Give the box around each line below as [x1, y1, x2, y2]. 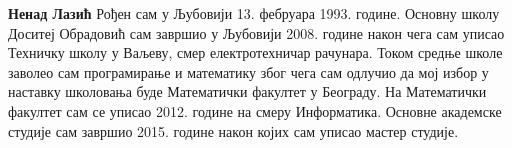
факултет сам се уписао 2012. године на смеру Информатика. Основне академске [8, 100, 502, 121]
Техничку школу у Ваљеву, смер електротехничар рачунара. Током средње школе [8, 42, 503, 63]
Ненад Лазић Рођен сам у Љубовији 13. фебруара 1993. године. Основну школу [8, 3, 500, 23]
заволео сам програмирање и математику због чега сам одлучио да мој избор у [8, 61, 489, 82]
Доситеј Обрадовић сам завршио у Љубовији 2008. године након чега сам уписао [8, 22, 505, 43]
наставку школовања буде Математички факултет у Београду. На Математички [8, 81, 487, 102]
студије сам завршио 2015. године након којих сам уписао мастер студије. [8, 120, 459, 141]
